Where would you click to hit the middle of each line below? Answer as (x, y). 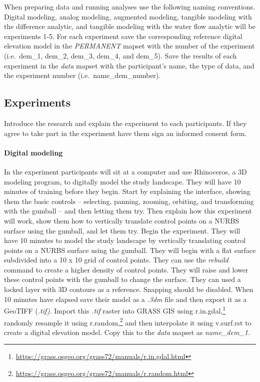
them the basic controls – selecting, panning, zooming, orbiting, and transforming (129, 201)
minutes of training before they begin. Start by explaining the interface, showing (127, 191)
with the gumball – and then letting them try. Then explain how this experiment (128, 211)
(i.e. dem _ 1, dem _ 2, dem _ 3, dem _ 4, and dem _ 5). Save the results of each (120, 55)
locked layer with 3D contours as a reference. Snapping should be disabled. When (129, 289)
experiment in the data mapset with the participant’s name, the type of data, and (129, 65)
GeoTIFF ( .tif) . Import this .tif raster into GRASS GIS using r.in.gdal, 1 (115, 310)
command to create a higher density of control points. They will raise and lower (126, 269)
